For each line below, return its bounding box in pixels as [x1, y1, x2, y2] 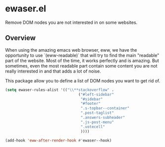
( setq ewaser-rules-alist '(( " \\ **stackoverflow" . [5, 87, 114, 92]
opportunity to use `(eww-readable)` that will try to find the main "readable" [5, 52, 160, 58]
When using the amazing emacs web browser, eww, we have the [5, 47, 137, 53]
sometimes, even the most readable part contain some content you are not [5, 63, 158, 69]
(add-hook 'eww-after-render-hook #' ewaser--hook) [5, 138, 112, 143]
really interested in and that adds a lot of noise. [5, 68, 101, 74]
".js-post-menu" [80, 120, 114, 125]
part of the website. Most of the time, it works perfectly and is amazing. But [5, 58, 160, 64]
